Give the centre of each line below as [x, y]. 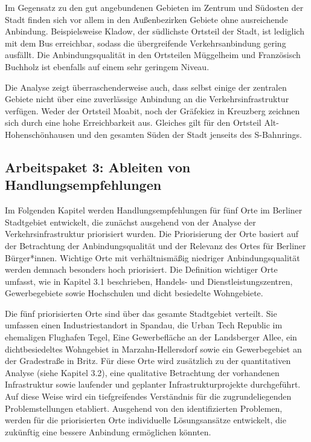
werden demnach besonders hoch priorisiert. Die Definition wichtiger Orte [141, 269]
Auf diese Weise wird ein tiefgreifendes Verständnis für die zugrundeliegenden [148, 396]
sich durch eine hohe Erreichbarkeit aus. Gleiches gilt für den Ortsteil [133, 122]
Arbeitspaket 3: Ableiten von [98, 167]
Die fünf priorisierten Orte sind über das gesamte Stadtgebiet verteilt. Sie [141, 313]
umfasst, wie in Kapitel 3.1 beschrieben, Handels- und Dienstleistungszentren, [149, 281]
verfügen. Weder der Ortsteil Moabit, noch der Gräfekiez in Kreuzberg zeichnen [152, 110]
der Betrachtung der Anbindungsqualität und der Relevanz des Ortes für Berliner [155, 245]
